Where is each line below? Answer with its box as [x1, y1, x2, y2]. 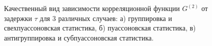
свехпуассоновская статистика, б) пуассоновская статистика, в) [4, 22, 196, 33]
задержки [4, 12, 32, 23]
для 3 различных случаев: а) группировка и [39, 12, 172, 23]
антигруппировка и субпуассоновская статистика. [4, 32, 154, 42]
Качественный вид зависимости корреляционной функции [4, 3, 180, 13]
